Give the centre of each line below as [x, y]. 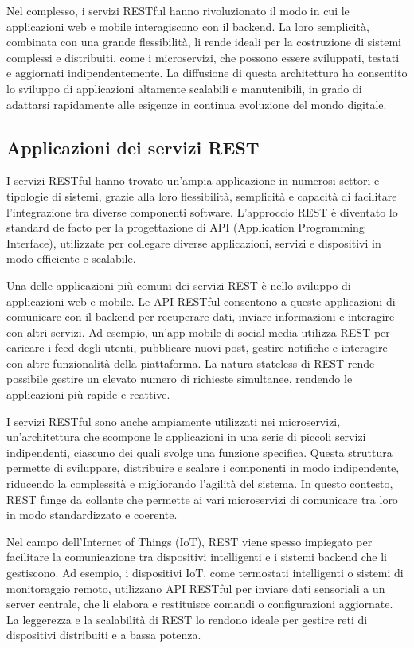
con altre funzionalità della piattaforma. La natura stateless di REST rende [191, 363]
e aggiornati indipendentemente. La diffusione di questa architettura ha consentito [207, 73]
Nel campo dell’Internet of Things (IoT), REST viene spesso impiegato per [189, 541]
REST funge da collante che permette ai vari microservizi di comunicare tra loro [202, 499]
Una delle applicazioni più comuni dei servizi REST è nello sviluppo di [179, 285]
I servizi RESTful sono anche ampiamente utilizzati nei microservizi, [174, 421]
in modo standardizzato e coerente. [92, 515]
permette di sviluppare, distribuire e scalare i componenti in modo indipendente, [203, 468]
